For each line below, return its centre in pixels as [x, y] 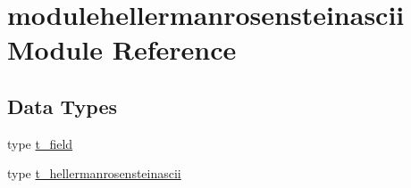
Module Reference [122, 49]
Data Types [62, 106]
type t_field [40, 143]
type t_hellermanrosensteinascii [94, 173]
